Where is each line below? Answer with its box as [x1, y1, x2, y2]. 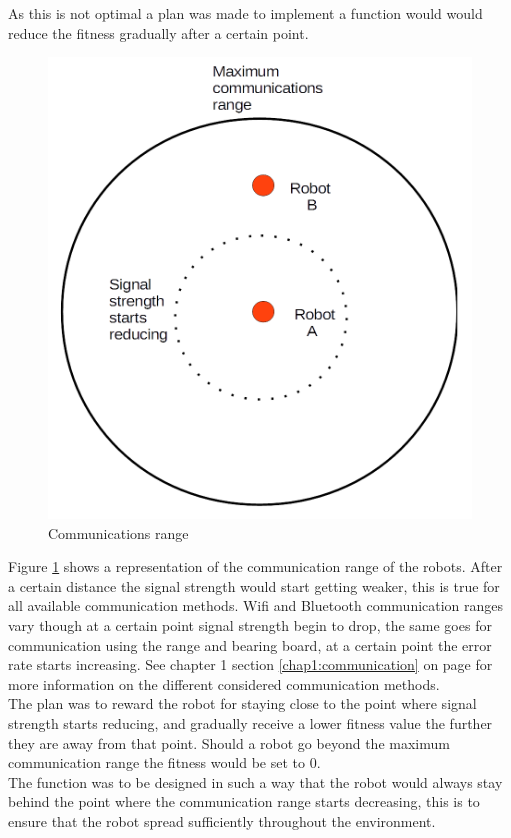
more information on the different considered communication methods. [8, 673, 440, 694]
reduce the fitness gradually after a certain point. [8, 22, 309, 43]
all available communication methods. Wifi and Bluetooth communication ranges [8, 595, 504, 616]
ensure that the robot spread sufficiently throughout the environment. [8, 810, 436, 831]
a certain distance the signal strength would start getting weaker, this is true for [8, 575, 500, 596]
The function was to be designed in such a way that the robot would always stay [8, 771, 503, 792]
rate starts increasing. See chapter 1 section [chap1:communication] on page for [8, 654, 493, 675]
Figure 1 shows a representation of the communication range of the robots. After [8, 556, 503, 577]
